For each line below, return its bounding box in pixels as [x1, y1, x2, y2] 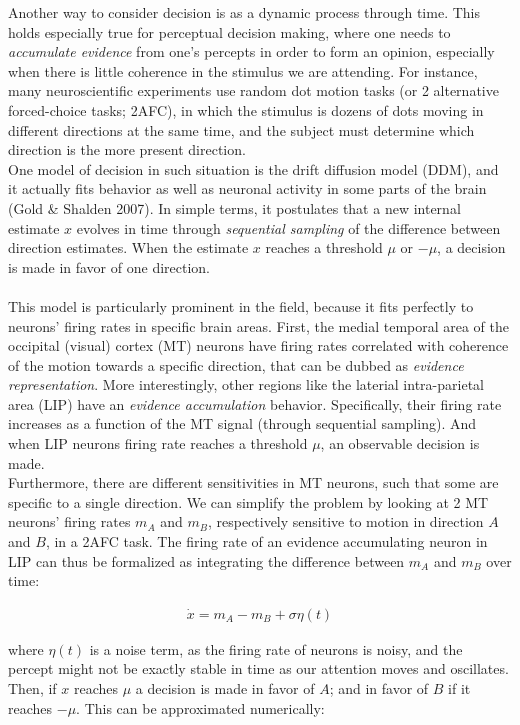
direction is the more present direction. [8, 139, 246, 160]
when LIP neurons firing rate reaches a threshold [8, 433, 308, 454]
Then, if [8, 678, 57, 699]
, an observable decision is [320, 433, 480, 454]
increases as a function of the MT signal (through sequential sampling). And [8, 413, 477, 434]
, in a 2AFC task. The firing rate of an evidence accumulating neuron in [45, 531, 488, 552]
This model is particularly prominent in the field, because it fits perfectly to [8, 295, 474, 316]
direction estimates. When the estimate [8, 237, 249, 258]
